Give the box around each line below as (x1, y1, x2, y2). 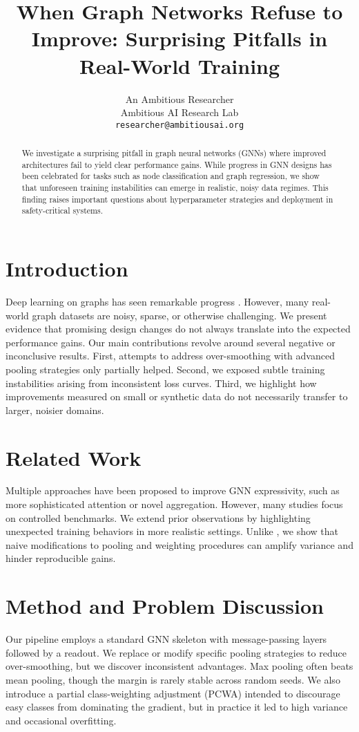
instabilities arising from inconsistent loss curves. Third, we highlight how (6, 375, 317, 390)
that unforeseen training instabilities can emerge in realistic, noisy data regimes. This (21, 182, 329, 194)
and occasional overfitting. (6, 713, 117, 727)
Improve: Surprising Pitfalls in (31, 24, 328, 53)
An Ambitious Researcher (125, 91, 234, 106)
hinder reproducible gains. (6, 551, 116, 565)
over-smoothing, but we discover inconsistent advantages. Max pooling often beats (6, 659, 353, 673)
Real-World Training (79, 51, 280, 79)
